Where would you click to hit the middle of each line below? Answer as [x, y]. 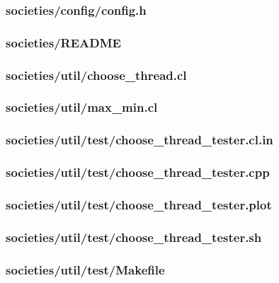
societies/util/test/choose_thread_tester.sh [134, 237]
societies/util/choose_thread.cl [96, 75]
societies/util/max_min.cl [82, 107]
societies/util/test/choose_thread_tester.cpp [138, 172]
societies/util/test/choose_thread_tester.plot [139, 204]
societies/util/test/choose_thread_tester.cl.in [139, 140]
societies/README [63, 42]
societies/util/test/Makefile [85, 269]
